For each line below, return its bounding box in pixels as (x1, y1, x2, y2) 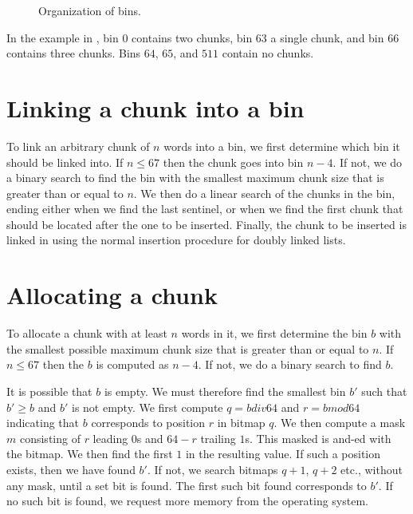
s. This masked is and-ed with (245, 429, 391, 446)
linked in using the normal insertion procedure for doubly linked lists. (6, 231, 346, 248)
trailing (200, 429, 236, 446)
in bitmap (217, 414, 265, 431)
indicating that (6, 414, 80, 431)
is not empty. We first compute (71, 398, 223, 415)
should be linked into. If (6, 153, 124, 170)
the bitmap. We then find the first (6, 445, 173, 462)
